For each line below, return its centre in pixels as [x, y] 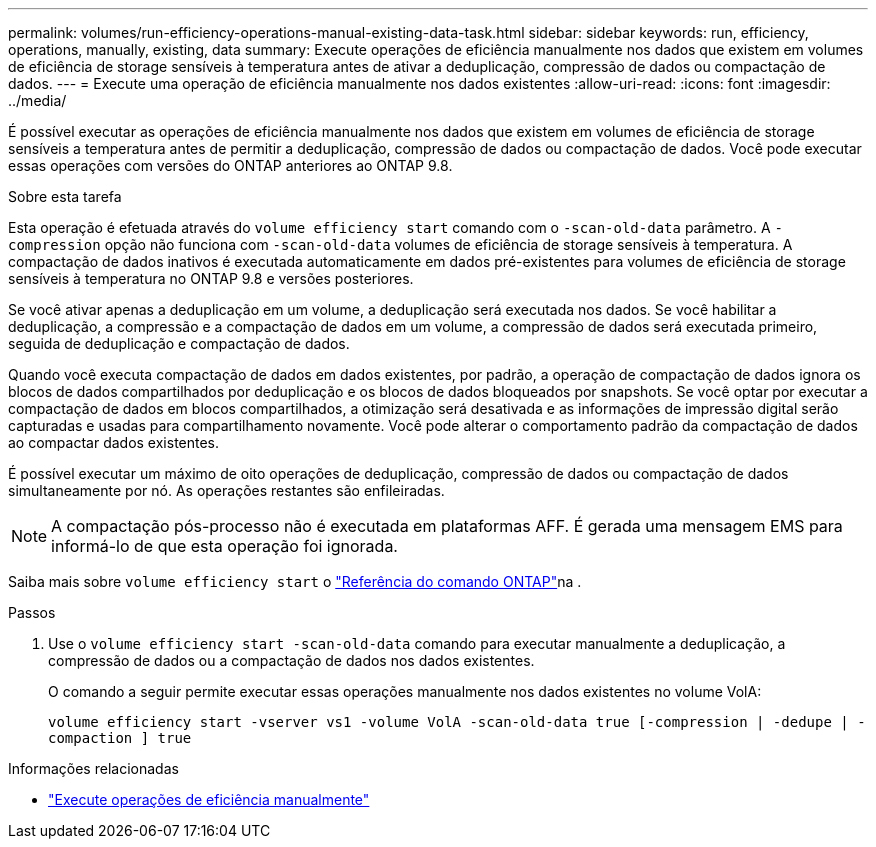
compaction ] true [120, 738]
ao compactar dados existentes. [114, 442]
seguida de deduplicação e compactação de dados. [179, 343]
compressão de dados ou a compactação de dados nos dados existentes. [291, 660]
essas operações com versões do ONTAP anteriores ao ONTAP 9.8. [230, 165]
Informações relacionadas [93, 768]
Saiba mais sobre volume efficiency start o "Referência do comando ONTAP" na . [295, 581]
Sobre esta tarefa [65, 196]
